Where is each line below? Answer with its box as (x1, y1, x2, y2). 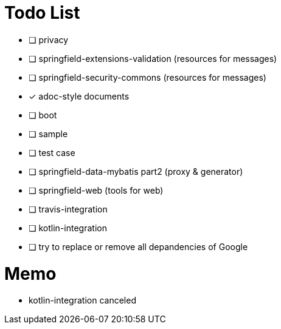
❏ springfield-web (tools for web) (29, 185, 164, 195)
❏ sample (29, 128, 68, 139)
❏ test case (29, 147, 75, 158)
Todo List (4, 2, 80, 23)
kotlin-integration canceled (29, 295, 136, 306)
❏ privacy (29, 34, 69, 45)
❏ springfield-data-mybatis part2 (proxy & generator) (29, 166, 243, 177)
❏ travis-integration (29, 203, 108, 214)
